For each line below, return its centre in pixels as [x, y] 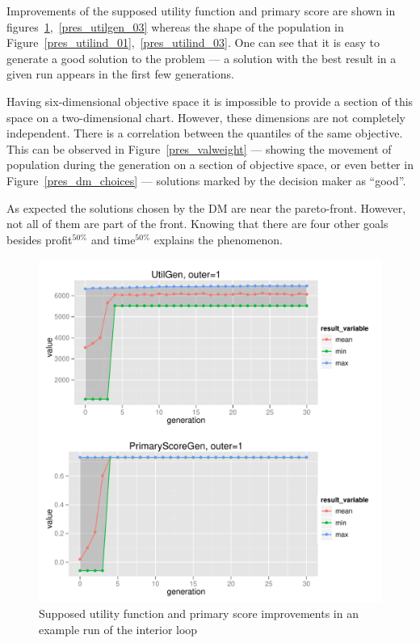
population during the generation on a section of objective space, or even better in [210, 165]
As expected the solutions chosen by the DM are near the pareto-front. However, [206, 207]
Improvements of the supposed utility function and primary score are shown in [201, 11]
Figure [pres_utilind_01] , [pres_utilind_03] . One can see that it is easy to [193, 42]
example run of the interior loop [118, 629]
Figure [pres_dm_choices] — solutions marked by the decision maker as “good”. [206, 180]
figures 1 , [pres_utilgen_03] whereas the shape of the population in [175, 26]
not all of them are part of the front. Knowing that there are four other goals [197, 224]
